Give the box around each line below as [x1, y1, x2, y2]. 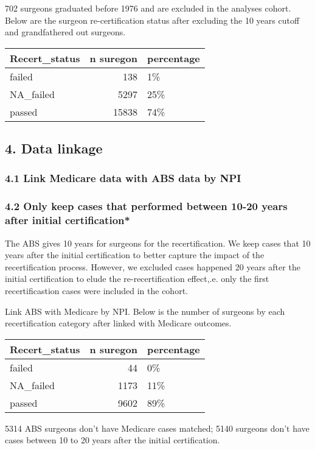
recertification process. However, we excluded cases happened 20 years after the [5, 260, 300, 273]
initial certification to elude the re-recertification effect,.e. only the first [5, 272, 269, 285]
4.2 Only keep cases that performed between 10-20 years [5, 199, 288, 214]
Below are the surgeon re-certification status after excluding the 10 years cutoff [5, 13, 300, 26]
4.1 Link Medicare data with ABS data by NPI [5, 171, 241, 186]
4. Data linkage [5, 139, 103, 158]
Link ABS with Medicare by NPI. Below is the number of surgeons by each [5, 304, 285, 317]
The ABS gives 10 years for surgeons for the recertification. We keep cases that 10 [5, 236, 311, 249]
